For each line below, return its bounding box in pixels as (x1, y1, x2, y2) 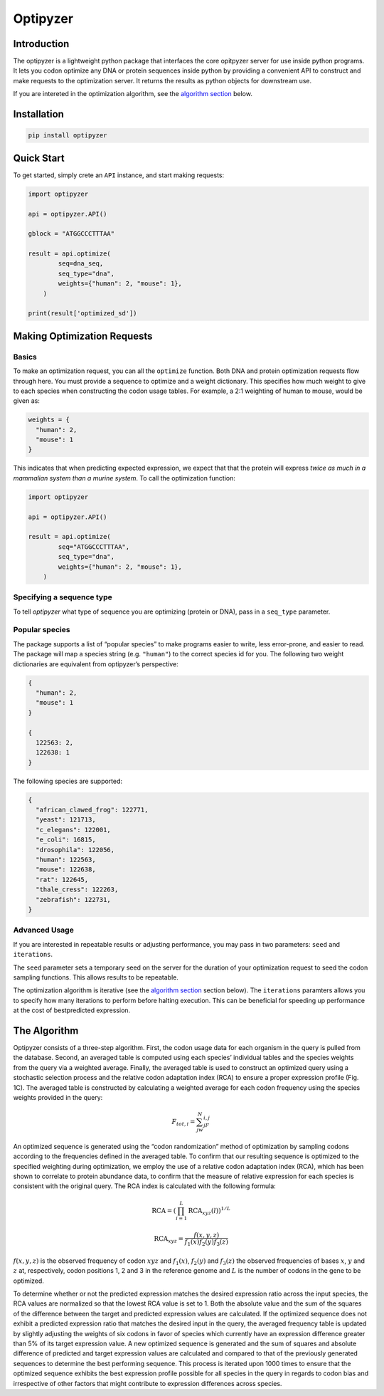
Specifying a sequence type (13, 592, 113, 602)
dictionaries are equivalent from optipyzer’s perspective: (13, 659, 179, 668)
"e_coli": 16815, (36, 836, 96, 844)
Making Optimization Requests (13, 330, 153, 342)
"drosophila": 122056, (36, 846, 115, 854)
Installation (13, 108, 64, 120)
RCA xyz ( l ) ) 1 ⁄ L (188, 1205, 231, 1217)
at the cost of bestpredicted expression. (13, 1006, 131, 1014)
